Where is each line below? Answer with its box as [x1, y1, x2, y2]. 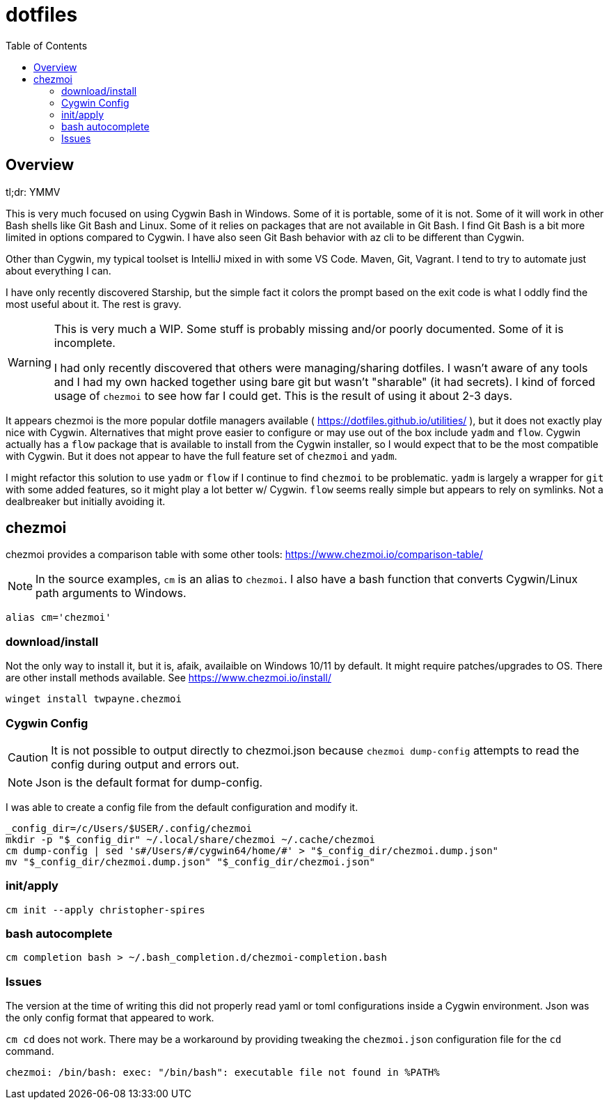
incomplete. [54, 335, 116, 350]
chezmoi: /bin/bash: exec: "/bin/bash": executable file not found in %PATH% [6, 1067, 440, 1079]
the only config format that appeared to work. [6, 1012, 214, 1024]
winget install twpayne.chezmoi [6, 693, 182, 705]
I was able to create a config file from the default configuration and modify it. [6, 801, 358, 813]
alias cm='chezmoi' [6, 612, 111, 624]
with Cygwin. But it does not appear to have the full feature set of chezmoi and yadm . [6, 449, 397, 462]
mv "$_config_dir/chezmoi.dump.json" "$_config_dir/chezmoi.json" [6, 856, 376, 867]
